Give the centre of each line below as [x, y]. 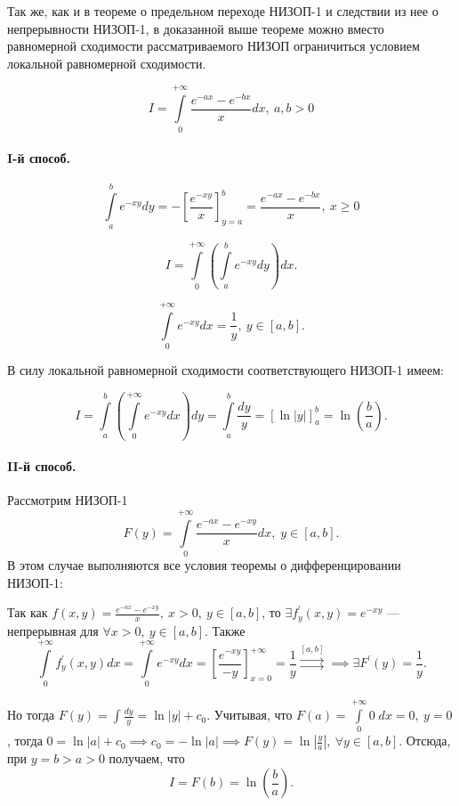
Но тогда [31, 715]
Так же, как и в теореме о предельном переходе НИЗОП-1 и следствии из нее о [223, 11]
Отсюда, [428, 741]
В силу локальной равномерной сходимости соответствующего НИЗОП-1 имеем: [225, 370]
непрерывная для [53, 630]
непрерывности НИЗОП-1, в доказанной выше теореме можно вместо [196, 28]
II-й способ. [42, 466]
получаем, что [147, 758]
